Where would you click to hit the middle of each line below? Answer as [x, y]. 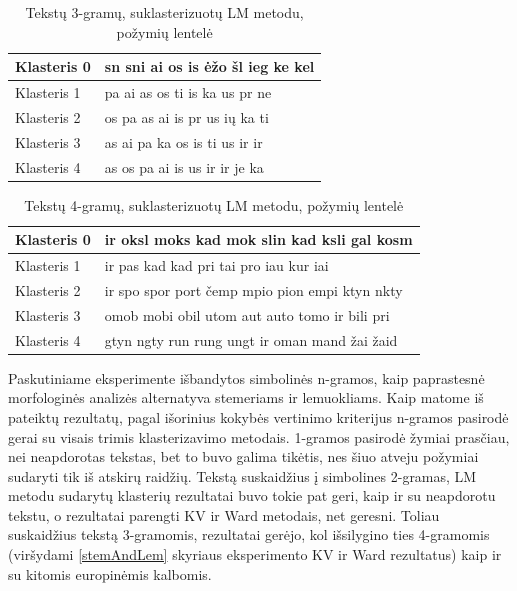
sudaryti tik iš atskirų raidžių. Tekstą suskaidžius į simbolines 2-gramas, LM [242, 475]
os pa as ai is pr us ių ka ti [186, 116]
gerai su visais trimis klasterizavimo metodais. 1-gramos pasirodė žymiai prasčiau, [259, 436]
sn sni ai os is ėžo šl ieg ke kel [209, 66]
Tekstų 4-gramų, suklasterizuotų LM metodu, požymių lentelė [214, 204]
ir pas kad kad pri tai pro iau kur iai [216, 265]
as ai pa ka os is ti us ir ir [183, 141]
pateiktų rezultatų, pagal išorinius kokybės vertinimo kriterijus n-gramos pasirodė [258, 416]
